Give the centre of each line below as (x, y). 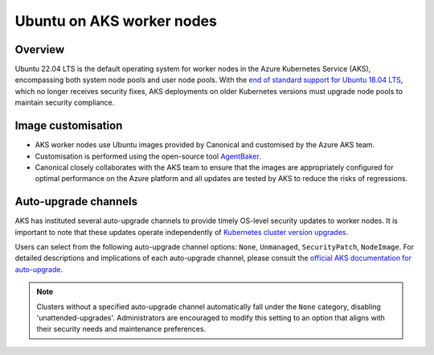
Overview (40, 50)
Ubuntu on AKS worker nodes (116, 21)
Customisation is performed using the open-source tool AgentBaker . (148, 156)
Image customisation (69, 126)
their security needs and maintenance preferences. (121, 329)
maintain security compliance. (65, 103)
